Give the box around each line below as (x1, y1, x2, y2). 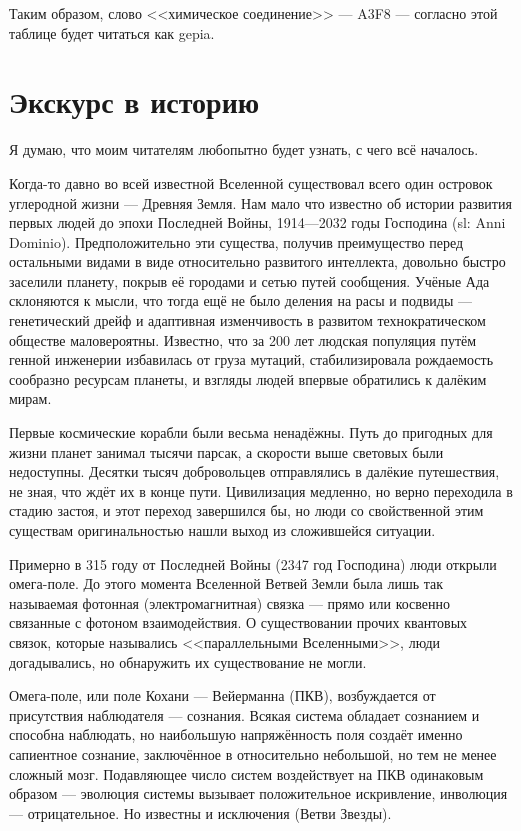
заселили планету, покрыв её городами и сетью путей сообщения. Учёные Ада (9, 270, 490, 291)
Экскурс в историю (9, 81, 260, 122)
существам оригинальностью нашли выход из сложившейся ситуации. (9, 520, 436, 540)
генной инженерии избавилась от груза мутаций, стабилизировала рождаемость (9, 349, 494, 370)
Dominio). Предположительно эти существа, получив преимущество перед (9, 231, 464, 252)
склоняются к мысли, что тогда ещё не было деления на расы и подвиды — (9, 290, 472, 311)
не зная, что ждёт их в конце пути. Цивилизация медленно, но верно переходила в (9, 480, 513, 501)
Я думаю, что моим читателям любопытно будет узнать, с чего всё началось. (9, 139, 479, 160)
